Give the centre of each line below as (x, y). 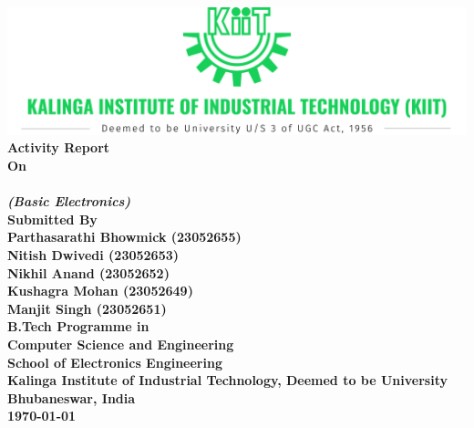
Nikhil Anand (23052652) (88, 272)
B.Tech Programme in (78, 326)
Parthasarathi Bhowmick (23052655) (124, 237)
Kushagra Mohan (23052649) (100, 291)
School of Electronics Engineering (115, 362)
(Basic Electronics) (69, 201)
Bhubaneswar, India (72, 397)
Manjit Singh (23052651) (87, 308)
